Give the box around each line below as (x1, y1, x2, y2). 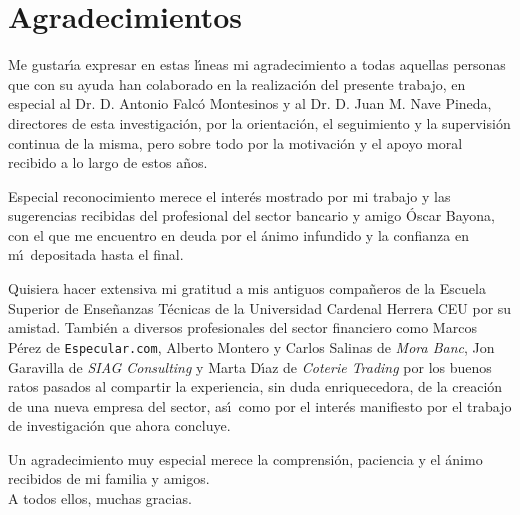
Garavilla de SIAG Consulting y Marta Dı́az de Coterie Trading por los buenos (8, 356, 492, 377)
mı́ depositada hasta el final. (8, 244, 184, 265)
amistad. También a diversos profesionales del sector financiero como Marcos (8, 317, 477, 338)
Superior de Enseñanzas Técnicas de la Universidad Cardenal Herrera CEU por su (8, 297, 512, 318)
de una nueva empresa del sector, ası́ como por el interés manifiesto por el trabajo (8, 395, 512, 416)
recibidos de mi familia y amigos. (8, 468, 210, 489)
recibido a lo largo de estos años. (8, 152, 208, 173)
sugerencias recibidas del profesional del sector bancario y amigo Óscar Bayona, (8, 205, 495, 226)
